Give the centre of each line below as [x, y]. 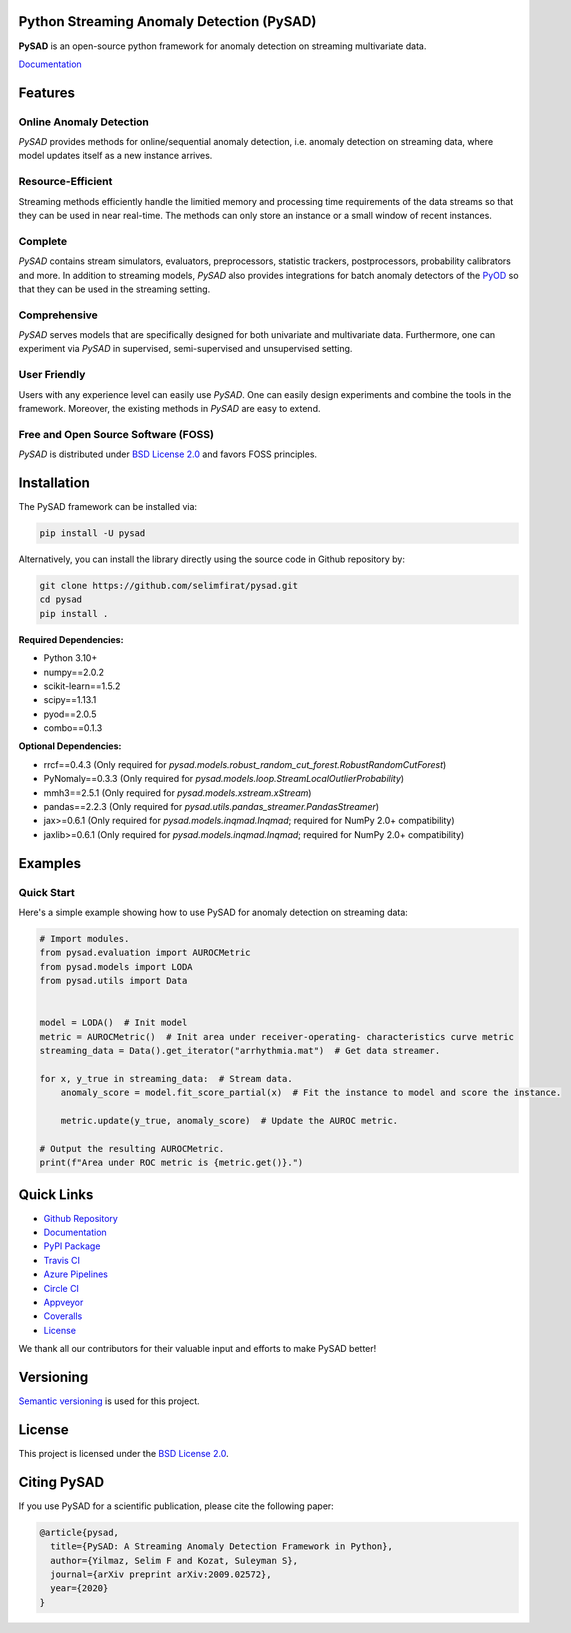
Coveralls [63, 1316]
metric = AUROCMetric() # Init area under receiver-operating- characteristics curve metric [277, 1036]
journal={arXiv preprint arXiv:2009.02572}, [161, 1574]
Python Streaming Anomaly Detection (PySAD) [167, 21]
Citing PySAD [61, 1481]
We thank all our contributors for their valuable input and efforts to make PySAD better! [197, 1349]
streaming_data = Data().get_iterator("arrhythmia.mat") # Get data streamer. [240, 1051]
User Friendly [52, 375]
